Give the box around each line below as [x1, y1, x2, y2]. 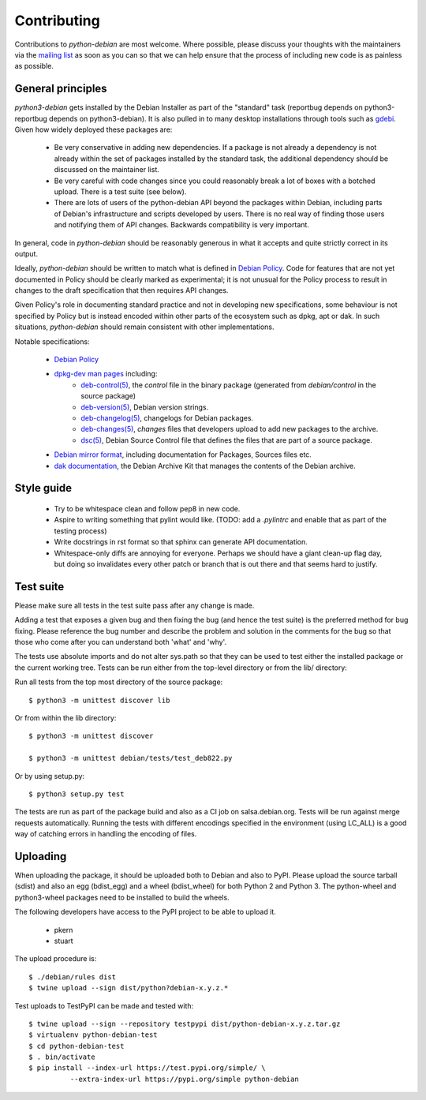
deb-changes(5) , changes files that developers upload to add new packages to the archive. [80, 425, 379, 434]
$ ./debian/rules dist [28, 972, 117, 982]
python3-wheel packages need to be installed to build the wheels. [14, 892, 230, 902]
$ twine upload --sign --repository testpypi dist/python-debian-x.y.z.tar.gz [28, 1019, 341, 1028]
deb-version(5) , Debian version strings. [80, 402, 209, 412]
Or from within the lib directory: [14, 713, 117, 722]
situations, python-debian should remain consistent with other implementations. [14, 322, 275, 331]
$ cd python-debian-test [28, 1042, 125, 1050]
